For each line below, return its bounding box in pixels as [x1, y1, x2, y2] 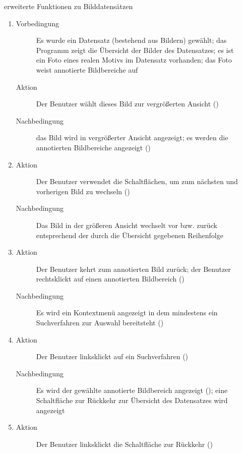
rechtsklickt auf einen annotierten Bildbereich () [36, 273, 185, 284]
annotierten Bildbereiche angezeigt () [36, 142, 151, 152]
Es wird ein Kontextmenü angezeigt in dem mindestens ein [36, 307, 218, 318]
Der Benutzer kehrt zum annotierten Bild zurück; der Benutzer [36, 263, 231, 274]
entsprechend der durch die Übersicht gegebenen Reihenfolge [36, 230, 223, 240]
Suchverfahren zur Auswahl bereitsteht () [36, 317, 164, 328]
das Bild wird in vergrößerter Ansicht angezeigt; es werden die [36, 132, 228, 143]
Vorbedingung [16, 18, 59, 28]
